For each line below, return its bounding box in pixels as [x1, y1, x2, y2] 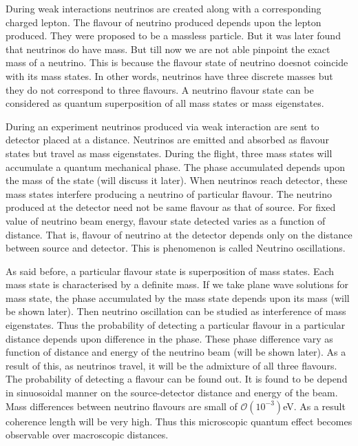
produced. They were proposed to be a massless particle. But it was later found [6, 28, 341, 43]
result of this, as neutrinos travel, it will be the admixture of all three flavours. [6, 358, 337, 372]
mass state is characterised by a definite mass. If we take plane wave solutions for [6, 277, 349, 292]
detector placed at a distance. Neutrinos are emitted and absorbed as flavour [6, 132, 329, 147]
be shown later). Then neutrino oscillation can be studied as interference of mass [6, 304, 346, 318]
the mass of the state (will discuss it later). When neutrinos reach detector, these [6, 173, 348, 187]
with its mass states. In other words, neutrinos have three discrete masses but [6, 68, 333, 83]
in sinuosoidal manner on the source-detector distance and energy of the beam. [6, 385, 338, 400]
